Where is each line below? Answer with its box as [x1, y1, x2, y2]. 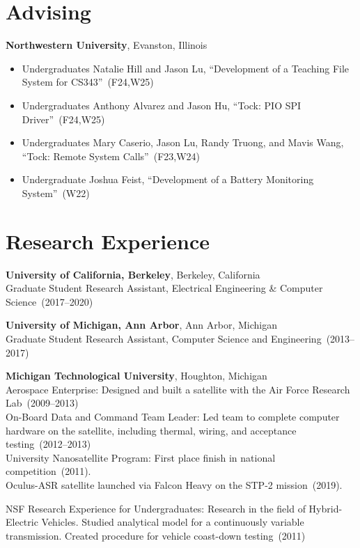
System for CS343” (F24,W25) [22, 75, 154, 89]
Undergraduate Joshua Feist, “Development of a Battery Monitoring [22, 172, 314, 187]
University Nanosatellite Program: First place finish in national [6, 450, 276, 464]
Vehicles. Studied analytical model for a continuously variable [41, 515, 304, 529]
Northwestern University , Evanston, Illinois [6, 38, 208, 52]
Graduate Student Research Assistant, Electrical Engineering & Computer [6, 281, 323, 295]
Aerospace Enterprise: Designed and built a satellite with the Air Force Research [6, 382, 350, 396]
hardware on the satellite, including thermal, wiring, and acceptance [6, 423, 297, 437]
